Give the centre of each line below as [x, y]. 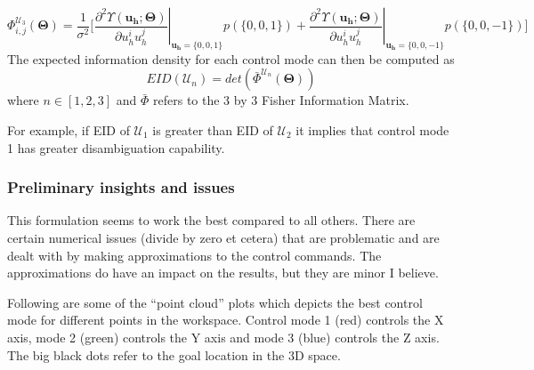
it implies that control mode [372, 129]
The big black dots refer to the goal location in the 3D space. [174, 354]
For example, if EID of [69, 129]
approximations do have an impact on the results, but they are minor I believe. [223, 273]
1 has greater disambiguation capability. [116, 147]
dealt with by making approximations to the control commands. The [194, 255]
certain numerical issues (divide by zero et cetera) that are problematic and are [223, 237]
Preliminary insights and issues [121, 187]
